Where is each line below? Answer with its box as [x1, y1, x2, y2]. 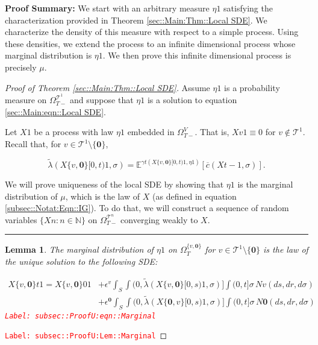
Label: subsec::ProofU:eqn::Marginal [5, 311, 156, 320]
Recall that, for [5, 138, 61, 150]
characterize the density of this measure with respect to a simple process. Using [5, 25, 299, 38]
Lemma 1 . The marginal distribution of [5, 243, 154, 256]
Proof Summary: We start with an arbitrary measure [5, 2, 210, 14]
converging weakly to [120, 213, 198, 226]
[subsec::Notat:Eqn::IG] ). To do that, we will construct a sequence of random [5, 201, 289, 214]
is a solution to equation [147, 93, 237, 106]
